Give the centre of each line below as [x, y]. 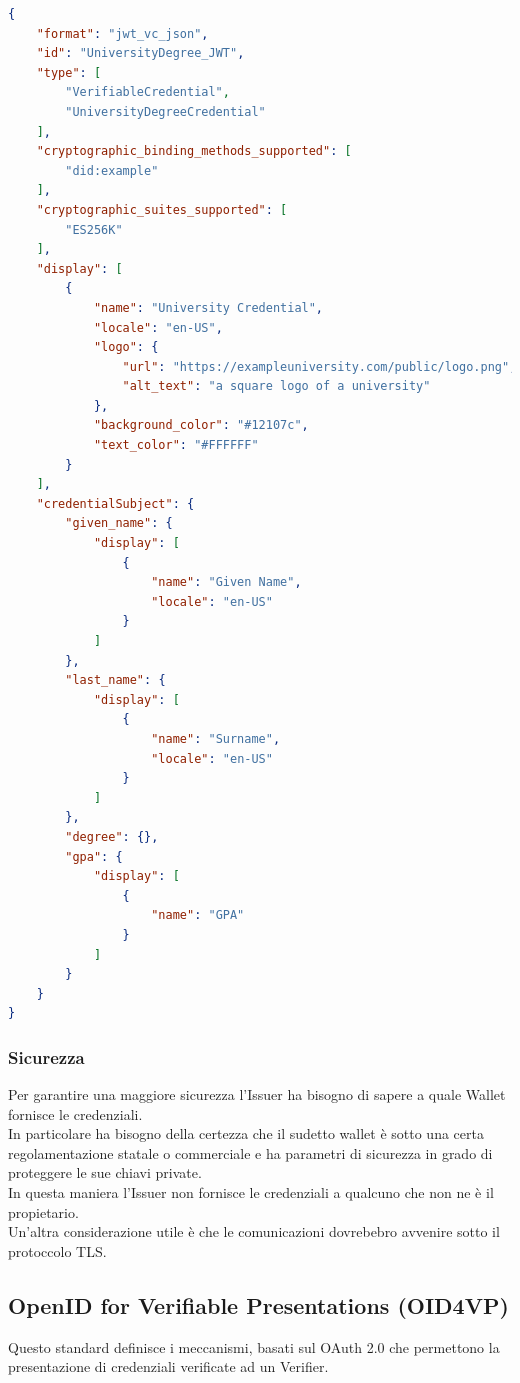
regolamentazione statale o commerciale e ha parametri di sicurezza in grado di [250, 1152]
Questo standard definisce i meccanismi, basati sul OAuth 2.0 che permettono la [254, 1346]
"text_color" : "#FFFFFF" [176, 445]
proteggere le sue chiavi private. [105, 1172]
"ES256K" [94, 229]
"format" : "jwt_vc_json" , [122, 33]
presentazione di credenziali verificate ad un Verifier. [168, 1366]
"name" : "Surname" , [216, 738]
